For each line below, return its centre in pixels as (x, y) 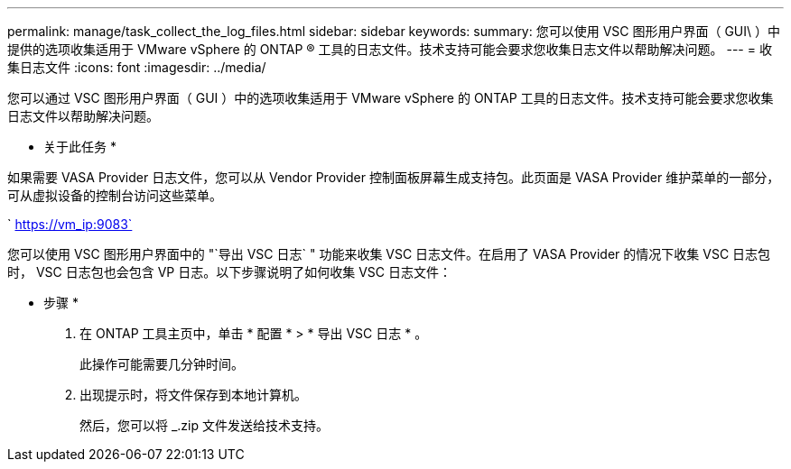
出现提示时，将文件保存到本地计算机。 (193, 395)
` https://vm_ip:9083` (70, 224)
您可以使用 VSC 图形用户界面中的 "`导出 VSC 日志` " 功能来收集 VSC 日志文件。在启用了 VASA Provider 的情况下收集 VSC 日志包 (389, 254)
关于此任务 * (80, 147)
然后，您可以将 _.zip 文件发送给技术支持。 (204, 425)
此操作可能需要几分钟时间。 (162, 364)
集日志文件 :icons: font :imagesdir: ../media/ (137, 67)
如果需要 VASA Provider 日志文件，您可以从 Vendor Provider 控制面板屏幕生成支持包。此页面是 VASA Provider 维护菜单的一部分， (394, 177)
